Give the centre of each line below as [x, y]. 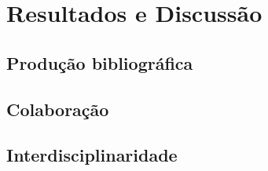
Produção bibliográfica [100, 62]
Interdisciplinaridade [92, 155]
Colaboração [58, 109]
